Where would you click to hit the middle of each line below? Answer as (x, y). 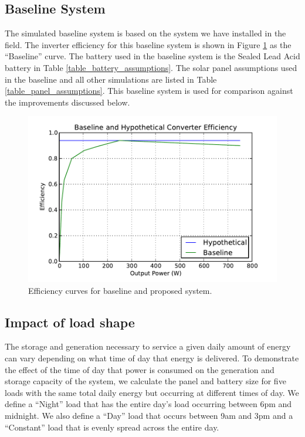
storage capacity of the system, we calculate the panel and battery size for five (145, 381)
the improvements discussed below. (67, 102)
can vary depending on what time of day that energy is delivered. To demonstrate (152, 358)
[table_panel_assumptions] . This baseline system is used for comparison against (149, 91)
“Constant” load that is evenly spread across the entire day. (112, 427)
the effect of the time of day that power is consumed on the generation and (140, 369)
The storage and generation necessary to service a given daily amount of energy (148, 346)
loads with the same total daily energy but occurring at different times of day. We (152, 392)
